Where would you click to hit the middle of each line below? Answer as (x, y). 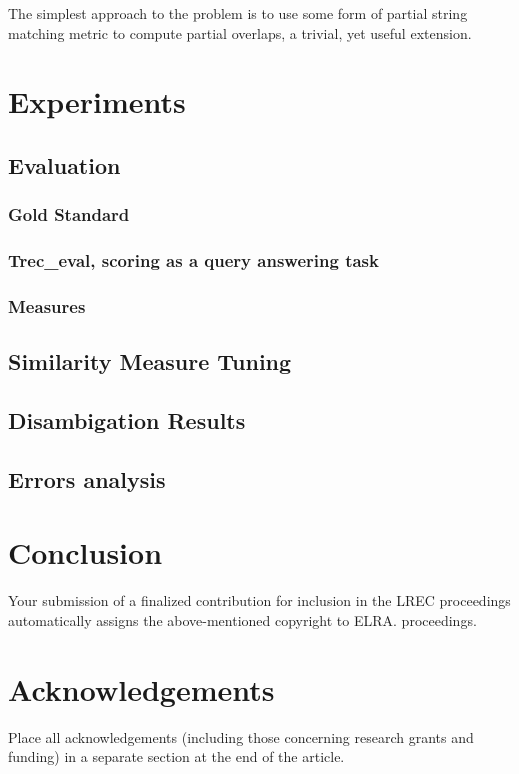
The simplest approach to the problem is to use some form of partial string (238, 13)
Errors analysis (87, 478)
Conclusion (85, 552)
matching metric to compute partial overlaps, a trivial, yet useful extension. (240, 32)
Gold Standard (69, 214)
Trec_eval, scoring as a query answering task (193, 260)
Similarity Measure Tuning (150, 361)
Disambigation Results (127, 420)
